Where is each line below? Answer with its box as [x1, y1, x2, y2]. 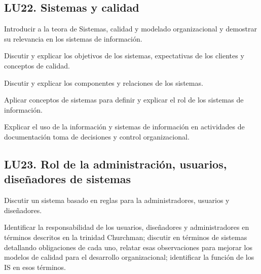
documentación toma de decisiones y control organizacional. [4, 131, 190, 142]
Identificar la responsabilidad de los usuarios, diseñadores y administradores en [4, 222, 249, 232]
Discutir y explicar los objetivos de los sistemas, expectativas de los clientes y [4, 50, 244, 61]
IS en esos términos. [4, 261, 66, 272]
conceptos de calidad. [4, 60, 70, 71]
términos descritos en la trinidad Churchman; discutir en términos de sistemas [4, 231, 247, 242]
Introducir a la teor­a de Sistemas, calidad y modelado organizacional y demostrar [4, 23, 257, 34]
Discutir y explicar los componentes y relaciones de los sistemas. [4, 77, 203, 88]
